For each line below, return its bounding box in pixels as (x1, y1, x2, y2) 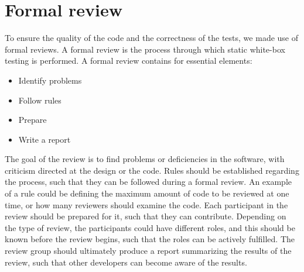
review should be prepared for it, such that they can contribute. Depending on (5, 210, 286, 222)
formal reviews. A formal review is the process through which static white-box (5, 43, 285, 55)
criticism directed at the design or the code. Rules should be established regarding (5, 164, 299, 176)
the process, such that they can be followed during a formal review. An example (5, 175, 292, 188)
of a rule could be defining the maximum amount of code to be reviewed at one (5, 187, 289, 199)
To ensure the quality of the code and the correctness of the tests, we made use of (5, 32, 299, 44)
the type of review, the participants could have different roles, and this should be (5, 221, 295, 233)
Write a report (18, 133, 71, 145)
